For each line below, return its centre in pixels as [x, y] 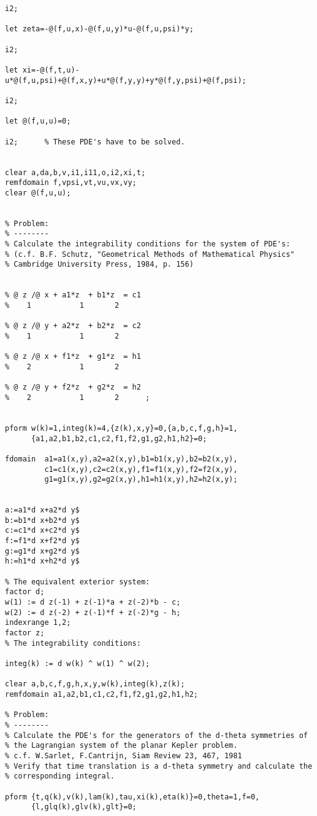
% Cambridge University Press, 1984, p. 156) [99, 265]
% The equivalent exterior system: [78, 582]
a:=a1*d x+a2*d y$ [42, 510]
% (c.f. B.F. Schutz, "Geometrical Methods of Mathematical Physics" [150, 254]
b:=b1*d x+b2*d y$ [42, 520]
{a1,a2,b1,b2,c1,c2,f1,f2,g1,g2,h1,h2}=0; [119, 438]
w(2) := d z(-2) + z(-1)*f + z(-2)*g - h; [93, 612]
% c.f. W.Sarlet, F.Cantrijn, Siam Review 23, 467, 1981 [124, 755]
